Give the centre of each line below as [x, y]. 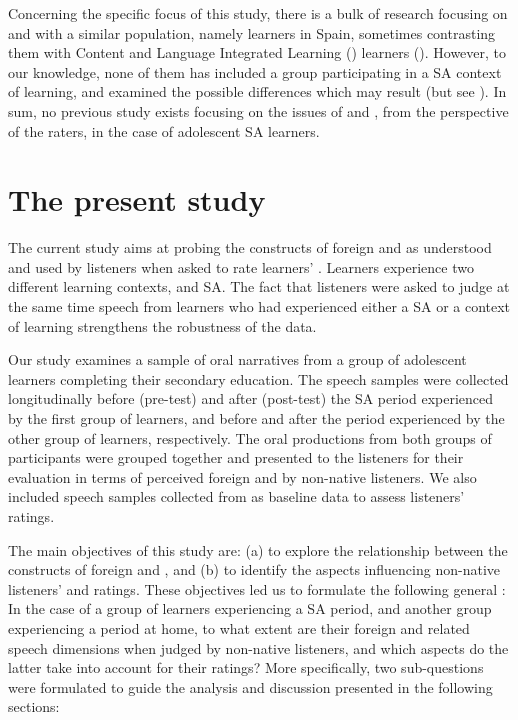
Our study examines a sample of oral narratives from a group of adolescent [237, 359]
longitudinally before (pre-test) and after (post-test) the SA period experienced [251, 398]
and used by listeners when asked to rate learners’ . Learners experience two [241, 266]
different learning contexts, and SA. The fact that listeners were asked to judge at [259, 286]
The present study [137, 199]
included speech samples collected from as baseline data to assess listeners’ [236, 496]
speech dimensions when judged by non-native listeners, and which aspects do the [258, 647]
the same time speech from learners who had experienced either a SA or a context [259, 306]
